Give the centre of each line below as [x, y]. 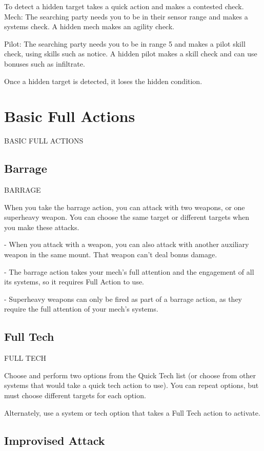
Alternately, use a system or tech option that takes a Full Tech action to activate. [132, 412]
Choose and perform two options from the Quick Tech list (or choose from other [130, 375]
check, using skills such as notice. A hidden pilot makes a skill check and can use [131, 54]
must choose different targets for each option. [75, 395]
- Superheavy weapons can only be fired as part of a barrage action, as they [123, 299]
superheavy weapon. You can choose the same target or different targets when [127, 217]
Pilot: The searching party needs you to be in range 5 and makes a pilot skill [125, 43]
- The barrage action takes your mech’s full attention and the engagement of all [129, 271]
